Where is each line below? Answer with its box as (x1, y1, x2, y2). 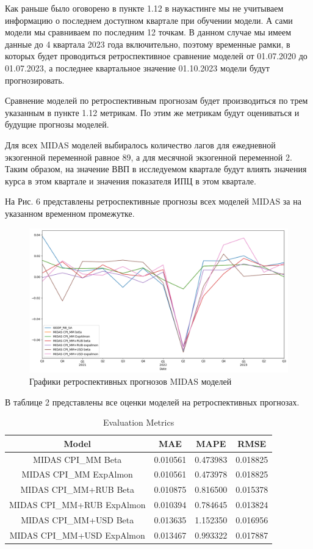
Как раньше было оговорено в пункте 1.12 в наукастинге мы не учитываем (5, 2, 284, 14)
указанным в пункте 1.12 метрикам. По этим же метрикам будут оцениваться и (5, 106, 300, 118)
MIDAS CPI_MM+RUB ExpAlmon (9, 498, 146, 511)
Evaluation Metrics (103, 416, 174, 429)
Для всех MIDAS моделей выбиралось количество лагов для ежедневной (5, 138, 276, 151)
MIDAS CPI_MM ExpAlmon (21, 468, 133, 481)
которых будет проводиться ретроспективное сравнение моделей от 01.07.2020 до (5, 49, 308, 62)
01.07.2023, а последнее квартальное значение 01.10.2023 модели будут (5, 61, 270, 74)
